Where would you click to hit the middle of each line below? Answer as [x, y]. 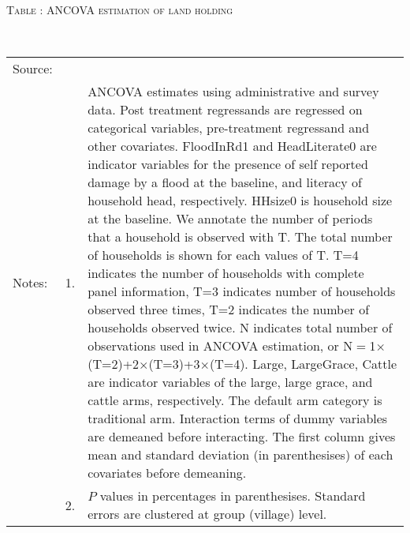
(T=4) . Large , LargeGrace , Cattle [303, 364]
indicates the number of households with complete [226, 273]
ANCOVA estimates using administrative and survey [233, 92]
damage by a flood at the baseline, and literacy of [225, 182]
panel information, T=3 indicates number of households [242, 291]
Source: [33, 69]
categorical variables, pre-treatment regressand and [229, 128]
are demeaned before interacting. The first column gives [242, 437]
